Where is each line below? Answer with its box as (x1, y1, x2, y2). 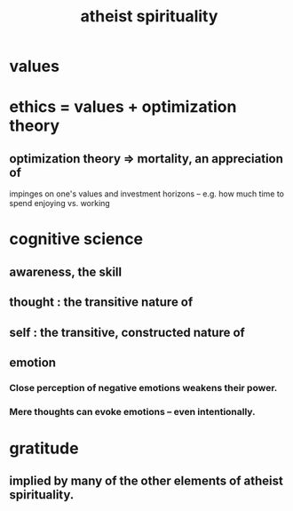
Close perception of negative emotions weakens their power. (9, 381, 278, 394)
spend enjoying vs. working (9, 198, 111, 209)
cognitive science (9, 229, 144, 250)
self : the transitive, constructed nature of (9, 324, 246, 339)
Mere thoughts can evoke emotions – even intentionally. (9, 405, 256, 418)
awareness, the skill (9, 264, 123, 279)
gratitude (9, 438, 79, 459)
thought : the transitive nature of (9, 295, 194, 310)
